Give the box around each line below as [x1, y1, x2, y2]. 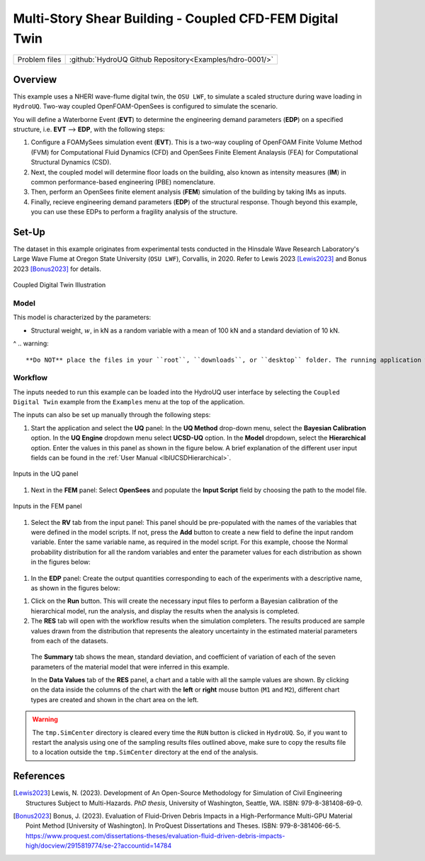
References [13, 770, 65, 782]
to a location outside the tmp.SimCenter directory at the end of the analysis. [32, 748, 259, 757]
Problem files [17, 55, 62, 65]
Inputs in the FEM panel [13, 502, 82, 511]
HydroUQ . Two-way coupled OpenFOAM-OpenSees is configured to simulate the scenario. [13, 102, 278, 111]
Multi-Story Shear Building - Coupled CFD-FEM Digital [13, 11, 339, 26]
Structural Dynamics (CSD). [30, 158, 112, 167]
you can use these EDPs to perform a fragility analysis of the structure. [30, 208, 238, 216]
